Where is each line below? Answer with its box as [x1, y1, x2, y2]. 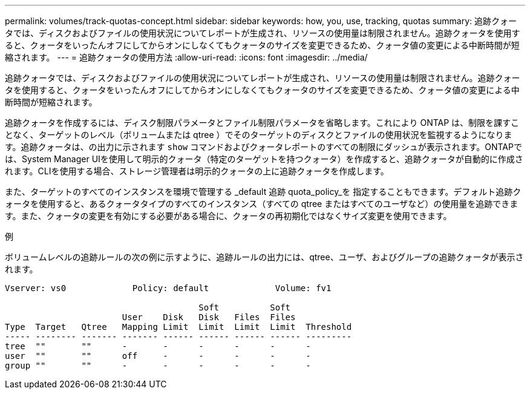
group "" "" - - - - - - [5, 361, 311, 370]
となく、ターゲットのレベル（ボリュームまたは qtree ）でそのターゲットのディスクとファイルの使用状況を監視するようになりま [5, 130, 512, 140]
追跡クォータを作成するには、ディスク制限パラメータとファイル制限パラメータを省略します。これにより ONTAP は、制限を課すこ [5, 117, 520, 128]
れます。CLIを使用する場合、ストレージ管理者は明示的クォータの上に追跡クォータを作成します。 [5, 166, 389, 176]
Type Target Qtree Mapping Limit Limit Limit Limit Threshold [5, 322, 352, 332]
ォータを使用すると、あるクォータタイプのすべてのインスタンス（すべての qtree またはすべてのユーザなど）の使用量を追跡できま [5, 199, 519, 209]
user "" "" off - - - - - [5, 351, 311, 361]
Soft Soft [198, 303, 291, 312]
